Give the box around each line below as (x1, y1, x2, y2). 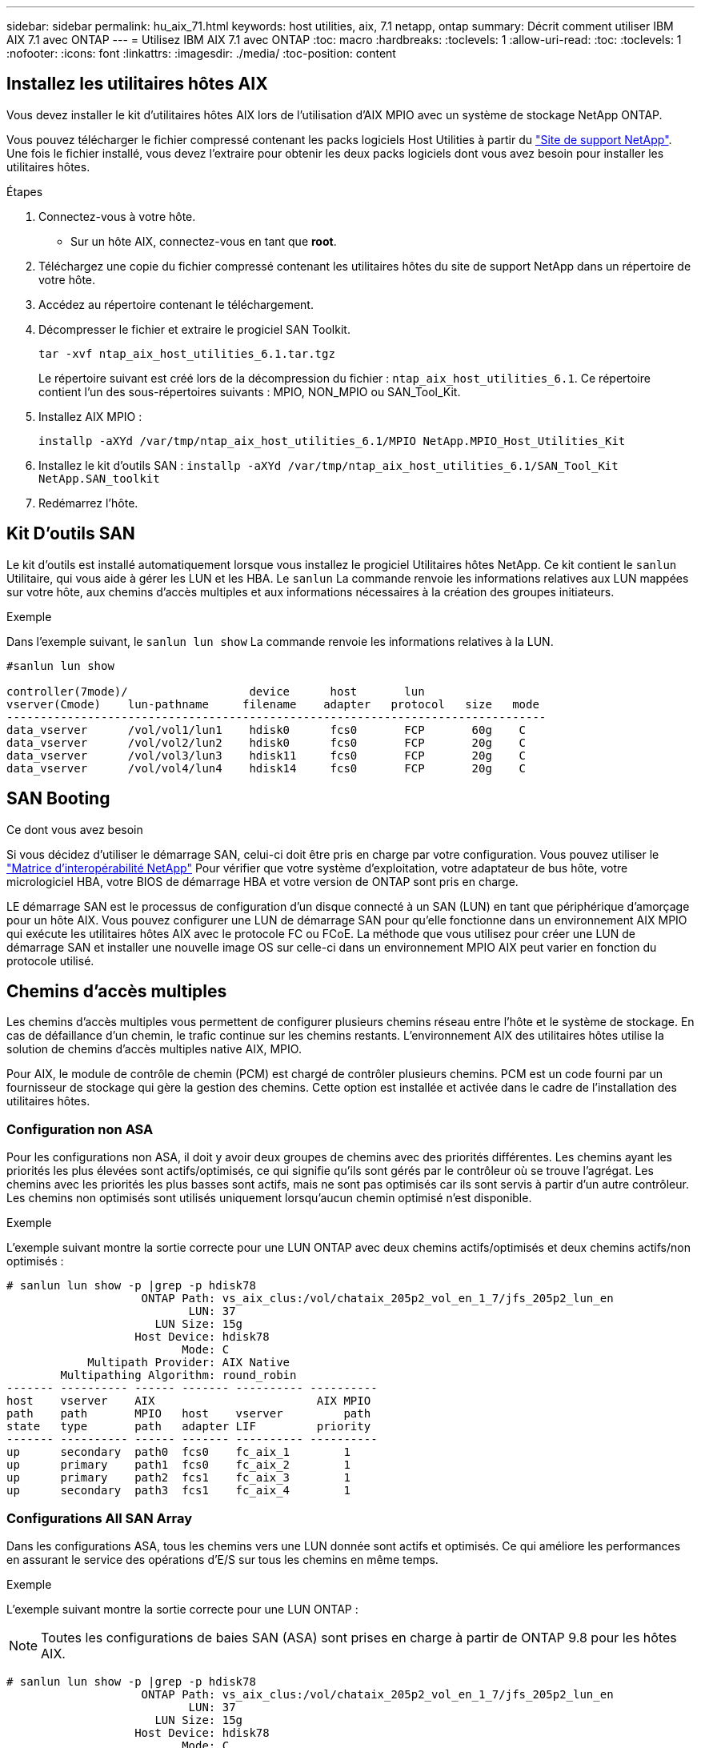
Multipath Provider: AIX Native (87, 1356, 290, 1369)
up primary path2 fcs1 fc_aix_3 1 (6, 1471, 350, 1485)
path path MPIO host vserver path (6, 1407, 371, 1421)
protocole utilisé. (6, 953, 94, 968)
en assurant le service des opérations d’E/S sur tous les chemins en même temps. (6, 1552, 439, 1566)
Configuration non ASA (6, 1121, 154, 1137)
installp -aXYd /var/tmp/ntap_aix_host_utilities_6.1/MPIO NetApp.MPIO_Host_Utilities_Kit (38, 434, 626, 447)
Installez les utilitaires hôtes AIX (6, 74, 268, 94)
